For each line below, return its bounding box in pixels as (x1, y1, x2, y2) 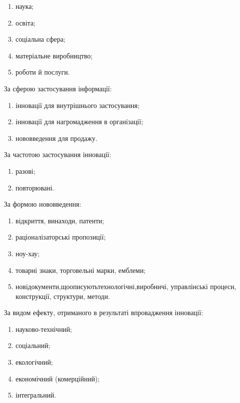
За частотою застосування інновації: (4, 149, 111, 160)
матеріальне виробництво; (15, 50, 93, 60)
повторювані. (15, 182, 54, 192)
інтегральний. (15, 390, 56, 400)
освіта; (15, 17, 36, 27)
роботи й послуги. (15, 67, 70, 77)
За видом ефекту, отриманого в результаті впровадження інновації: (4, 307, 203, 318)
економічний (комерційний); (15, 373, 100, 383)
